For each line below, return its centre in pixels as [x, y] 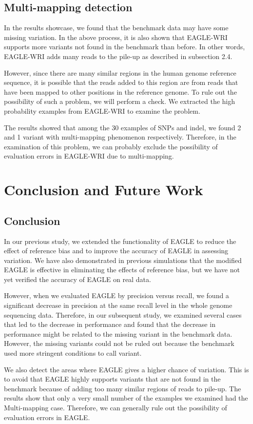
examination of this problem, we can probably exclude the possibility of [111, 146]
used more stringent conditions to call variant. [73, 353]
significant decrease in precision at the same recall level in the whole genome [118, 305]
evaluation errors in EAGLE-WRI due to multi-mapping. [89, 156]
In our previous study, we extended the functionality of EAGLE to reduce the [120, 241]
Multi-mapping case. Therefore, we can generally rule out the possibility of [116, 407]
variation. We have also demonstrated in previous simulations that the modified [123, 260]
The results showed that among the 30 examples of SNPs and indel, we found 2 [123, 127]
